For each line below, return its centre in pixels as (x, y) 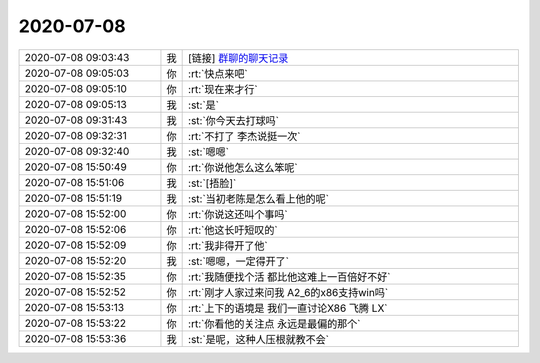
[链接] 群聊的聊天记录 (238, 58)
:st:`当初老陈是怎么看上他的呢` (259, 198)
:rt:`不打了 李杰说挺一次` (244, 136)
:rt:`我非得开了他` (228, 245)
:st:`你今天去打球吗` (234, 120)
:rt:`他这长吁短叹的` (233, 230)
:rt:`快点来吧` (218, 73)
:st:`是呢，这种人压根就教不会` (259, 339)
